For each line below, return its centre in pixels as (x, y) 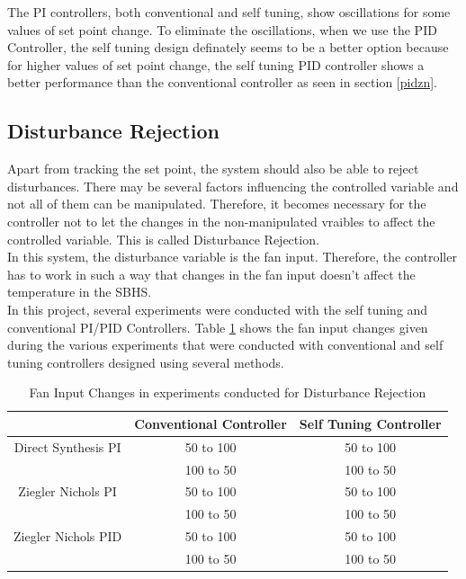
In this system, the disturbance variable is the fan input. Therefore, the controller (232, 257)
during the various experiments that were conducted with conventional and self (225, 345)
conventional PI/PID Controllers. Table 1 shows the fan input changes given (218, 327)
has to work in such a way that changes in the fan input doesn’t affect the (211, 274)
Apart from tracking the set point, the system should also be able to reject (213, 169)
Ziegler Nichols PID (68, 536)
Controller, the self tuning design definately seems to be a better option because (228, 47)
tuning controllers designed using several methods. (146, 362)
